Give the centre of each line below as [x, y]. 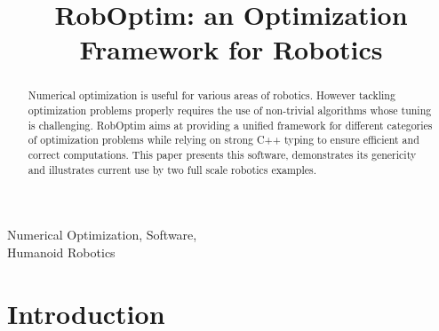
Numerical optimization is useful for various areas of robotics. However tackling [212, 95]
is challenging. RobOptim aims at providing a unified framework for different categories [230, 125]
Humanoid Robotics [61, 252]
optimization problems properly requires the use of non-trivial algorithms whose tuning [230, 110]
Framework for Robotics [231, 49]
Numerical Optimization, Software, [102, 235]
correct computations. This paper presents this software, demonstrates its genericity [222, 154]
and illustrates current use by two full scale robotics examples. [172, 169]
